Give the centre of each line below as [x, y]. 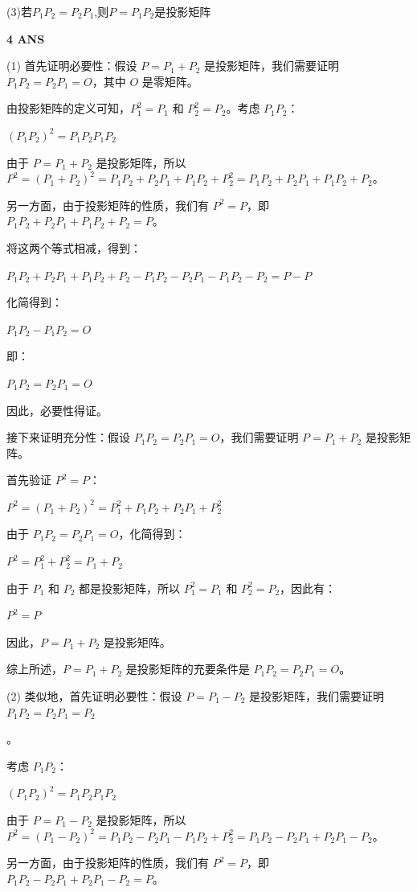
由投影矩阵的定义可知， [68, 108]
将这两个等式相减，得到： [74, 247]
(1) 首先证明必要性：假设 [72, 66]
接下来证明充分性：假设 [68, 437]
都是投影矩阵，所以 [130, 588]
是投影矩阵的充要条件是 [188, 669]
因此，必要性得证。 [57, 410]
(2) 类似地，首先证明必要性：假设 [94, 696]
